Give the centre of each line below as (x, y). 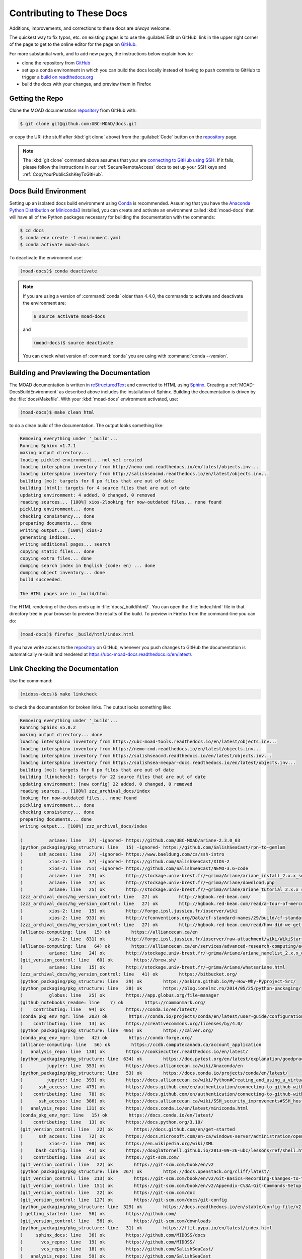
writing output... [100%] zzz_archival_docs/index (84, 826)
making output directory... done (61, 735)
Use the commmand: (31, 681)
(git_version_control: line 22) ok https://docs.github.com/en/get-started (127, 1129)
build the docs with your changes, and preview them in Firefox (86, 84)
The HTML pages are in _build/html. (65, 594)
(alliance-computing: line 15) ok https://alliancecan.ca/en (109, 932)
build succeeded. (41, 580)
